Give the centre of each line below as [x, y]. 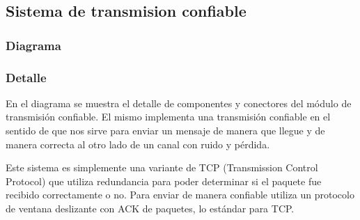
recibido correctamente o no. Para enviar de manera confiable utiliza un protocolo [180, 195]
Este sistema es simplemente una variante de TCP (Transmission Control [162, 167]
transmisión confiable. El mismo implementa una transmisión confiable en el [168, 117]
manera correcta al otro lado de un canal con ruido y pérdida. [138, 144]
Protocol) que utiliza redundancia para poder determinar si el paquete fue [164, 181]
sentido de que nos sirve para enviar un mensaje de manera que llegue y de [165, 131]
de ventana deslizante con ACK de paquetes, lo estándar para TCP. [150, 208]
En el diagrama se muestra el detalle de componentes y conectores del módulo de [179, 103]
